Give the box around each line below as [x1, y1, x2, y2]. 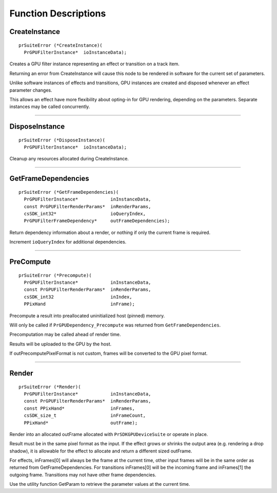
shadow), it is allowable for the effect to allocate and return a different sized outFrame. [9, 448, 192, 454]
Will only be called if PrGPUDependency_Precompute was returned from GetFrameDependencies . [9, 322, 221, 328]
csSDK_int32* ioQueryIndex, [24, 211, 146, 217]
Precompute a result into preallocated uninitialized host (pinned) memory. [9, 313, 165, 319]
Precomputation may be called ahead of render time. [9, 332, 121, 338]
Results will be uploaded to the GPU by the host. [9, 341, 112, 347]
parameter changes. [9, 87, 52, 93]
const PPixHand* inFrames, [24, 405, 135, 411]
